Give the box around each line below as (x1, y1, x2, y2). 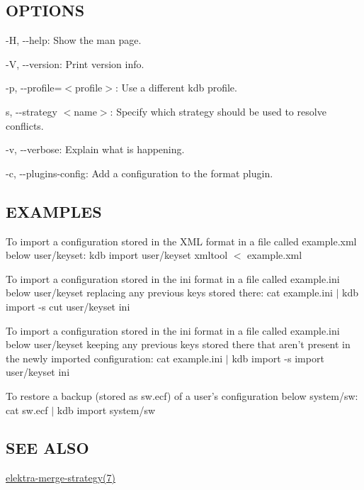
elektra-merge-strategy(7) (6, 470, 115, 485)
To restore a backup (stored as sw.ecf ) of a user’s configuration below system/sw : (6, 388, 358, 403)
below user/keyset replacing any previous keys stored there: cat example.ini (6, 285, 333, 300)
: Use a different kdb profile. (115, 80, 237, 95)
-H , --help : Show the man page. (6, 33, 142, 48)
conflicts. (6, 118, 44, 133)
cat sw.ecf (6, 402, 48, 417)
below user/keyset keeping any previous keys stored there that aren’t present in (6, 337, 351, 352)
